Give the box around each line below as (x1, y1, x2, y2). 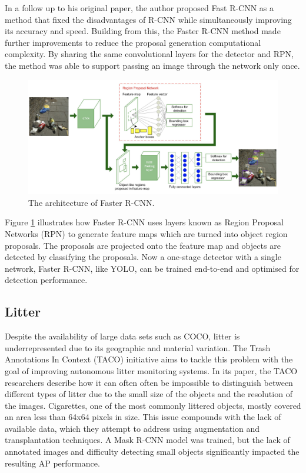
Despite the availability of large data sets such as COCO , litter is (5, 330, 240, 342)
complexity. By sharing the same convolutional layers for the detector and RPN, (5, 48, 294, 60)
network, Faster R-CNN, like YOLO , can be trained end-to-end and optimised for (5, 262, 300, 274)
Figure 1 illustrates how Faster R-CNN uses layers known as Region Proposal (5, 216, 284, 228)
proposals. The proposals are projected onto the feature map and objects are (5, 239, 281, 251)
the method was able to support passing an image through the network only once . (5, 59, 300, 71)
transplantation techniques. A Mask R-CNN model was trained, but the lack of (5, 434, 290, 446)
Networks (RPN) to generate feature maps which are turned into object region (5, 227, 288, 239)
